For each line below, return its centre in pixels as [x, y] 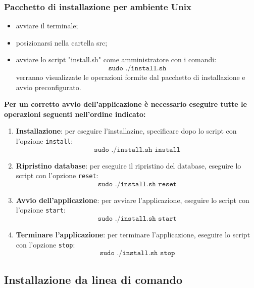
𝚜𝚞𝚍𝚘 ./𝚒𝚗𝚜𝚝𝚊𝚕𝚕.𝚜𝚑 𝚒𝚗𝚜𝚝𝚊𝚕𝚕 [137, 150]
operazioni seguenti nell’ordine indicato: [75, 114]
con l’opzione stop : [45, 244]
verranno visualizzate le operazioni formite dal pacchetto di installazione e [131, 77]
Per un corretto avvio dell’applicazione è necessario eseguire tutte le [125, 104]
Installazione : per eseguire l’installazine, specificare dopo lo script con [126, 131]
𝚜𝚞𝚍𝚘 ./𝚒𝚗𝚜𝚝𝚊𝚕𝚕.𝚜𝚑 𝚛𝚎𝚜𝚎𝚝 [137, 184]
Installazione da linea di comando [93, 279]
